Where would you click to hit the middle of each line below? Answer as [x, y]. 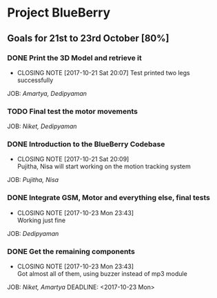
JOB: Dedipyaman [33, 233]
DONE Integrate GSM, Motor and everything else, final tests [108, 198]
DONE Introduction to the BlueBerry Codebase [86, 144]
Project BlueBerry [59, 13]
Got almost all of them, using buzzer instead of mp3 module [102, 274]
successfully [35, 80]
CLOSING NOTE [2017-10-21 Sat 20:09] [73, 159]
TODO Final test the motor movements [72, 111]
